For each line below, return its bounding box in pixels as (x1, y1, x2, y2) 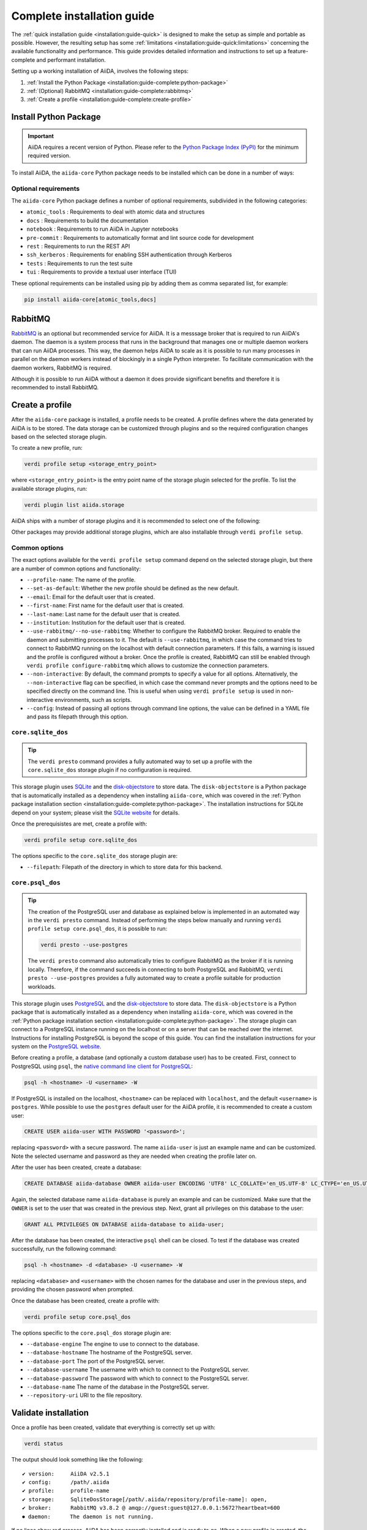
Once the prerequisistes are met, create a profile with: (11, 820, 147, 827)
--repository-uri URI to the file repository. (26, 1392, 143, 1399)
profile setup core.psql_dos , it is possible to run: (28, 925, 168, 933)
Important (28, 132, 54, 140)
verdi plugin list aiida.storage (24, 501, 125, 508)
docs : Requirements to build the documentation (26, 217, 149, 224)
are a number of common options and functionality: (11, 565, 141, 572)
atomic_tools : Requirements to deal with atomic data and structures (26, 208, 205, 215)
